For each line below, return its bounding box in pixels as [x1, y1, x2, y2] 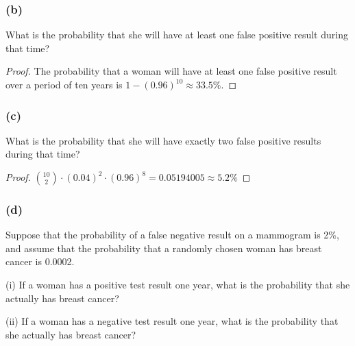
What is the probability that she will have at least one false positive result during [5, 27, 348, 42]
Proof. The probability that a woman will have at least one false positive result [5, 64, 337, 78]
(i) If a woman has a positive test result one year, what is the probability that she [5, 277, 350, 291]
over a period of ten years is [5, 77, 123, 91]
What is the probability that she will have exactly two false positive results [5, 133, 321, 147]
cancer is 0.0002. [5, 254, 75, 269]
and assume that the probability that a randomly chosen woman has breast [5, 240, 322, 255]
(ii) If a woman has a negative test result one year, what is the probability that [5, 314, 339, 328]
